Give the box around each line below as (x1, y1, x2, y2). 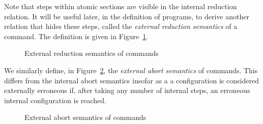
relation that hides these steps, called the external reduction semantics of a (4, 21, 238, 32)
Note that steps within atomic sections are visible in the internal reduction (4, 1, 237, 11)
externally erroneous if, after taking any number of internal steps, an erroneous (4, 85, 250, 96)
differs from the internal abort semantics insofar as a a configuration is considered (4, 75, 259, 85)
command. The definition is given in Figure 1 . (4, 30, 149, 41)
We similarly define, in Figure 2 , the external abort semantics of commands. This (4, 65, 258, 75)
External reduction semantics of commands (24, 48, 159, 58)
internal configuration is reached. (4, 95, 106, 105)
